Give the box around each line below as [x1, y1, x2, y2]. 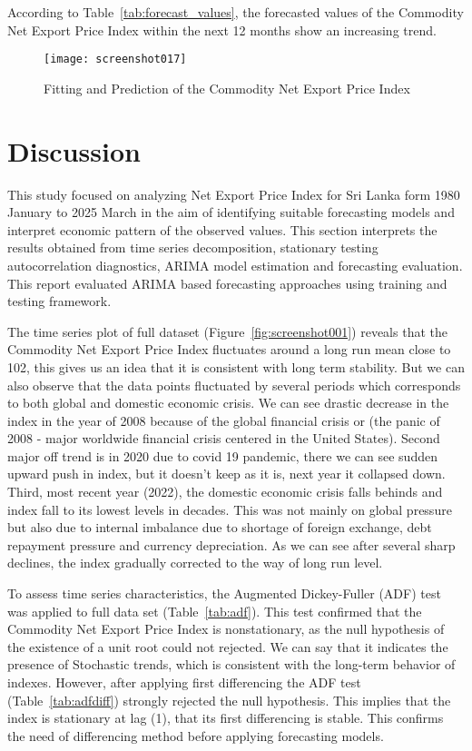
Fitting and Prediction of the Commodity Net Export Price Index [44, 78, 410, 97]
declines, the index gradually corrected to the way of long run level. [7, 553, 383, 572]
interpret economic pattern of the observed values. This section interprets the [7, 220, 438, 239]
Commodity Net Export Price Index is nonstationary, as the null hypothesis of [7, 619, 445, 638]
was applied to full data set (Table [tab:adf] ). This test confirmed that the [7, 601, 422, 620]
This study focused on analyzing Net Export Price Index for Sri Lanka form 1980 [7, 184, 460, 203]
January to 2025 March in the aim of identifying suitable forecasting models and [7, 203, 455, 222]
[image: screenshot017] [44, 53, 187, 66]
